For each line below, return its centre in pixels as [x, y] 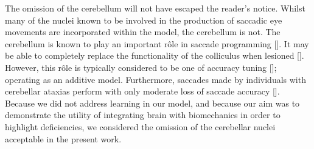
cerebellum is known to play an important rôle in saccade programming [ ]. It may [157, 43]
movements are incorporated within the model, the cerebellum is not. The [143, 32]
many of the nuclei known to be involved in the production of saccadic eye [144, 20]
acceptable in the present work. [63, 138]
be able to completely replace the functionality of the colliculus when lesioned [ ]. [155, 55]
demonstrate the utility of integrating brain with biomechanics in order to [143, 115]
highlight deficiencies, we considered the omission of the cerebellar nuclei [140, 126]
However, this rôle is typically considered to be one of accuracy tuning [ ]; [141, 67]
